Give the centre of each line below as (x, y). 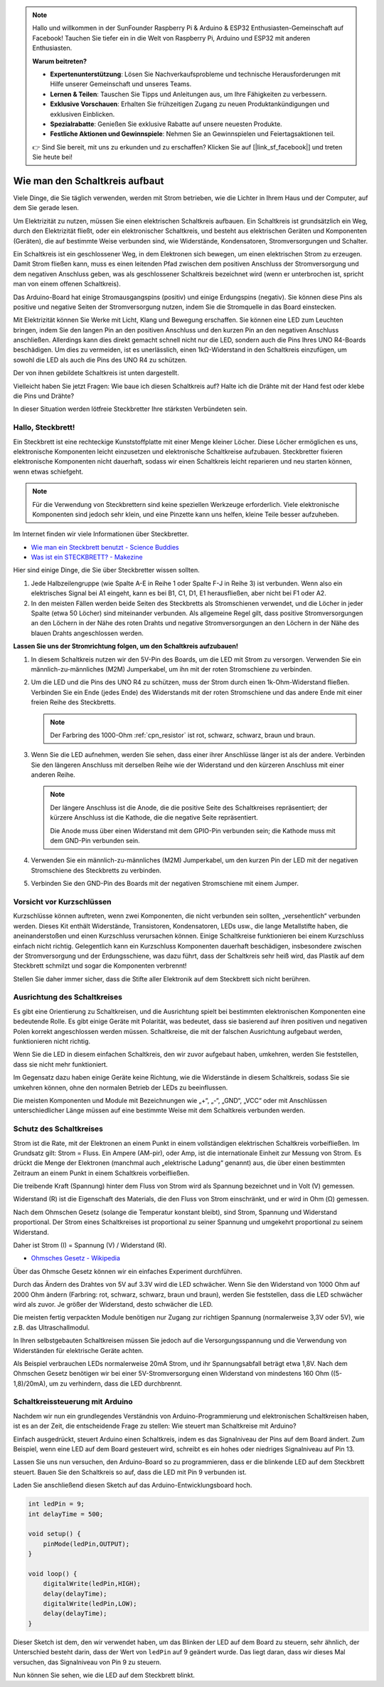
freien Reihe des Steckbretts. (74, 702)
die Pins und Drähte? (44, 396)
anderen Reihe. (53, 775)
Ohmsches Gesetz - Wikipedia (76, 1258)
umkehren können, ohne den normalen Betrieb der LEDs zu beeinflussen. (121, 1087)
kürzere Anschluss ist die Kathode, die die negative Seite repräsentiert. (154, 818)
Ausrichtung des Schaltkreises (68, 997)
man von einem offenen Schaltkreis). (67, 284)
